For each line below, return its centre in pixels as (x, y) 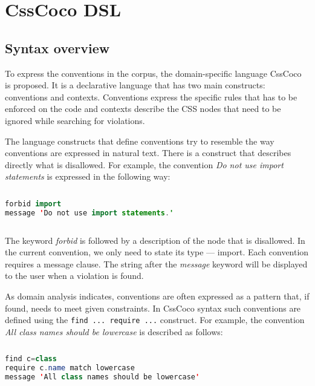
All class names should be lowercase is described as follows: (114, 331)
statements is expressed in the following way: (88, 176)
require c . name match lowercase (70, 368)
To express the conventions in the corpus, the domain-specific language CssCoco (153, 73)
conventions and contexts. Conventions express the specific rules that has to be (151, 97)
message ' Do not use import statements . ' (89, 213)
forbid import (33, 204)
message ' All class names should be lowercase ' (102, 377)
